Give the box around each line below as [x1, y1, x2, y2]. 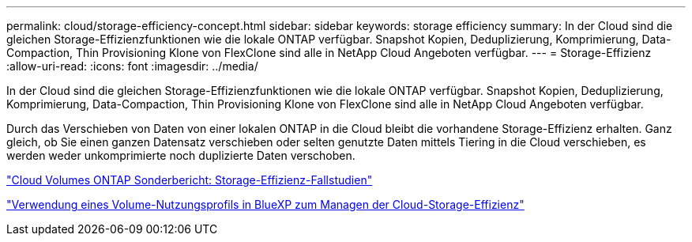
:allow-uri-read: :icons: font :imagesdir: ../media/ [6, 59, 258, 73]
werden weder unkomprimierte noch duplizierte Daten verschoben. [6, 149, 355, 162]
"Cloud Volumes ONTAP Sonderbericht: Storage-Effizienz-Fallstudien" [6, 173, 373, 187]
